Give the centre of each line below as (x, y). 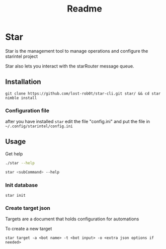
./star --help (20, 163)
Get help (14, 153)
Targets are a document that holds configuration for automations (72, 219)
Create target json (28, 208)
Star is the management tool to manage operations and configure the (77, 51)
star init (16, 195)
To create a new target (29, 229)
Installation (23, 82)
